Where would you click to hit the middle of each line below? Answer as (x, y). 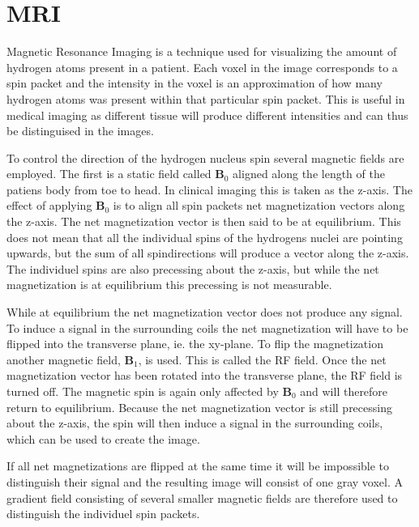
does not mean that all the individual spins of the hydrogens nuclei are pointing (205, 237)
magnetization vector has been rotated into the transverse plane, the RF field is (205, 375)
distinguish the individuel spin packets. (103, 514)
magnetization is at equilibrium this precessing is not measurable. (169, 285)
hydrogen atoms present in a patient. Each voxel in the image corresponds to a (202, 67)
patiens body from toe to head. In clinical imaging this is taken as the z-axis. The (209, 189)
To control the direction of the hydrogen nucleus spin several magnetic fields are (205, 157)
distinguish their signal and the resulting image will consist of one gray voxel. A (205, 481)
